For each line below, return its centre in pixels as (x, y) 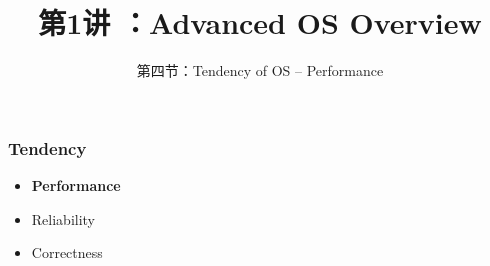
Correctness (67, 252)
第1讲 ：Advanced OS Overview (260, 22)
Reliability (63, 218)
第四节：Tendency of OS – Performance (260, 70)
